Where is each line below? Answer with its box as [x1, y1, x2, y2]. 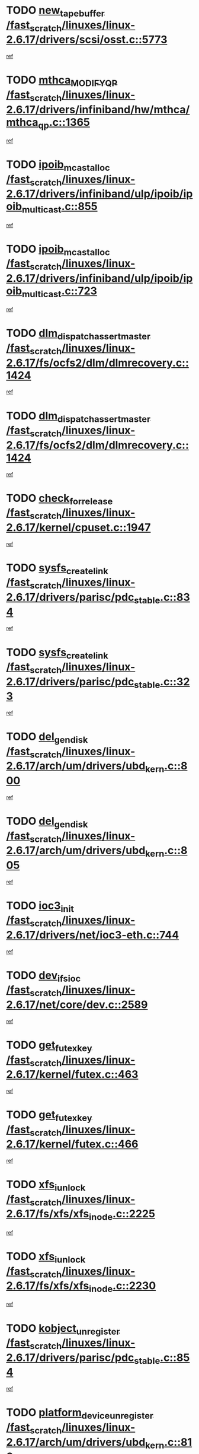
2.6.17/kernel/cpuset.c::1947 [6, 520, 151, 534]
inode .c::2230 [88, 1279, 156, 1294]
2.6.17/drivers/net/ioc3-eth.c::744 [6, 928, 179, 941]
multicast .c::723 [21, 284, 98, 300]
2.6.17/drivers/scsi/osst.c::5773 [6, 33, 168, 46]
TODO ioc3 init [6, 899, 74, 914]
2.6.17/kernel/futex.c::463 [6, 1068, 139, 1081]
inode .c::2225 [88, 1207, 156, 1223]
